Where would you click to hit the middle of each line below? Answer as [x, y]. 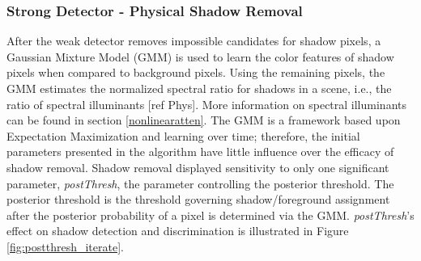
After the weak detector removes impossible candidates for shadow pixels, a [194, 41]
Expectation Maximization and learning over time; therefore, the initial [183, 135]
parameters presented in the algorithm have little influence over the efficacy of [200, 152]
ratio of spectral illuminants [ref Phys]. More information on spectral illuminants [206, 104]
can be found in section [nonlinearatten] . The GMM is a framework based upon [204, 120]
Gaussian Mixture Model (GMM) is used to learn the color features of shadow [200, 56]
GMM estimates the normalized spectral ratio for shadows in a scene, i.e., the [199, 88]
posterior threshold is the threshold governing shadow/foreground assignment [198, 199]
